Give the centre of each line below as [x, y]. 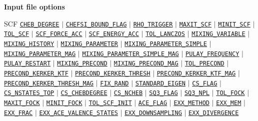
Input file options [34, 6]
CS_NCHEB [128, 93]
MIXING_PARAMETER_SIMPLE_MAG [130, 54]
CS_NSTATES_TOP [29, 93]
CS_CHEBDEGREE [84, 93]
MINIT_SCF [234, 24]
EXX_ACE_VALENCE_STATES [79, 113]
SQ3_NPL [197, 93]
